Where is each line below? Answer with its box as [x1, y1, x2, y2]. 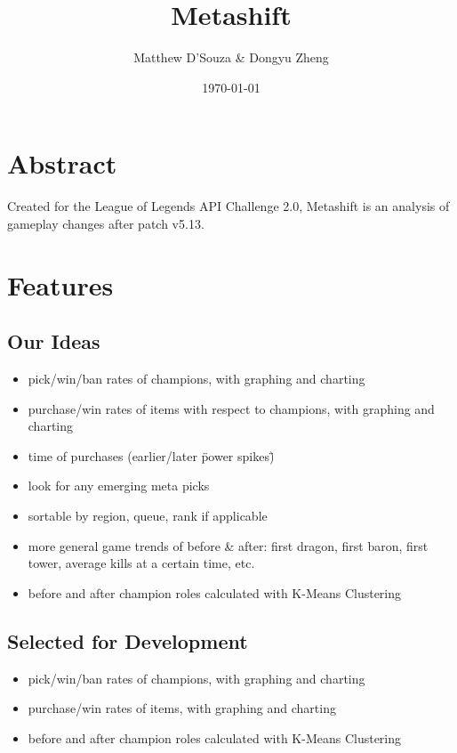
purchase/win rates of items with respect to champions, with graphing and [28, 399, 435, 417]
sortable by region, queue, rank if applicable [28, 506, 268, 524]
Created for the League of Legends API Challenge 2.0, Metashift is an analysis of [7, 197, 450, 215]
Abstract [7, 145, 117, 182]
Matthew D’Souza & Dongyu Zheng [133, 48, 329, 67]
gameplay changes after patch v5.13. [7, 214, 204, 232]
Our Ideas [7, 328, 100, 355]
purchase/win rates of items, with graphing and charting [28, 699, 336, 717]
